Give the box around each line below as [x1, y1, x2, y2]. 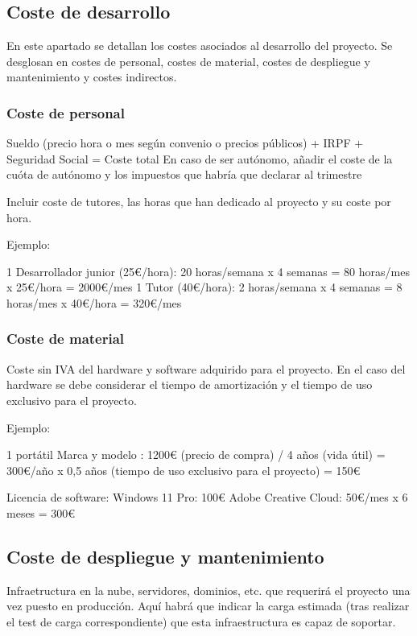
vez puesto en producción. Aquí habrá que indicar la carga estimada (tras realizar [6, 597, 410, 614]
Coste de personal [6, 102, 125, 122]
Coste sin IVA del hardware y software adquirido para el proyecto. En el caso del [6, 360, 406, 377]
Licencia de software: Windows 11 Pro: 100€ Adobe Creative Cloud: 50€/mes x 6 [6, 489, 408, 506]
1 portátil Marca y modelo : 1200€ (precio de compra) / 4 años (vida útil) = [6, 446, 386, 463]
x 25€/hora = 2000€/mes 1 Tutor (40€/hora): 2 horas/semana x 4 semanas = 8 [6, 279, 403, 295]
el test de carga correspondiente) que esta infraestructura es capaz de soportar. [6, 613, 396, 630]
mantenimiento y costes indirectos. [6, 68, 177, 85]
